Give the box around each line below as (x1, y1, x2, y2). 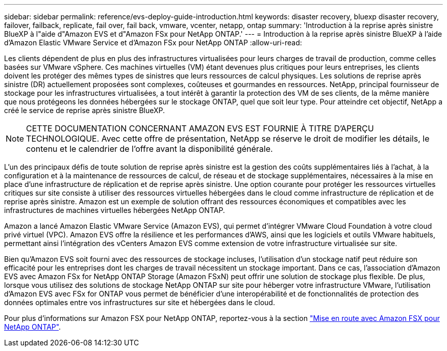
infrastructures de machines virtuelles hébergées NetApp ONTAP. (4, 206, 225, 214)
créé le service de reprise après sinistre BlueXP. (4, 106, 165, 115)
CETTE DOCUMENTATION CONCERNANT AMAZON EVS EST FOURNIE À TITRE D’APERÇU (26, 123, 374, 133)
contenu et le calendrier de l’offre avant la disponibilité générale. (26, 144, 273, 154)
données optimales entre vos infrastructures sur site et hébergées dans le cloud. (4, 298, 275, 307)
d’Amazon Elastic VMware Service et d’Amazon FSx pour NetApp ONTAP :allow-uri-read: (4, 38, 302, 47)
